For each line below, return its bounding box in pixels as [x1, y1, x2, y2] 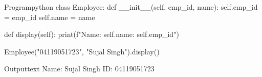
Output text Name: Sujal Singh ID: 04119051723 [4, 63, 155, 74]
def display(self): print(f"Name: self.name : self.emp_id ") [4, 29, 179, 40]
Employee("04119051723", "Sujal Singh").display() [4, 46, 160, 56]
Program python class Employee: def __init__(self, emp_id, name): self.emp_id [4, 2, 258, 12]
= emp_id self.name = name [4, 11, 95, 22]
